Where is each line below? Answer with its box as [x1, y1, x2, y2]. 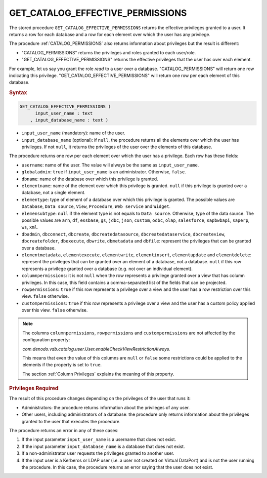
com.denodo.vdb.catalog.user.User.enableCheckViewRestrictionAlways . [22, 346, 171, 352]
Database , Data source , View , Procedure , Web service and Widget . [21, 203, 171, 209]
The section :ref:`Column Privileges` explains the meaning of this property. [22, 371, 175, 377]
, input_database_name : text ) [30, 118, 109, 123]
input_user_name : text [35, 110, 93, 116]
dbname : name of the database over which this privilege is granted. [21, 176, 158, 182]
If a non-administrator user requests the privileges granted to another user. [21, 450, 175, 456]
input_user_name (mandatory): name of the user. [21, 130, 126, 136]
